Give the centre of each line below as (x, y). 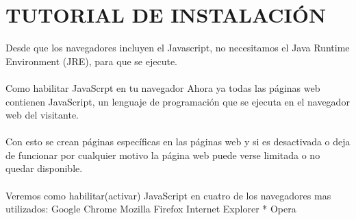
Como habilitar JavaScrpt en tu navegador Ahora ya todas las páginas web (163, 87)
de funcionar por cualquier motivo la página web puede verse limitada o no (163, 155)
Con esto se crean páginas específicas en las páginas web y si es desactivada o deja (178, 142)
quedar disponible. (44, 168)
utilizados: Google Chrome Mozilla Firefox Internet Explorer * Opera (151, 209)
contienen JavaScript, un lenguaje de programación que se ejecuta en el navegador (178, 101)
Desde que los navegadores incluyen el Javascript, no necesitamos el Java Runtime (178, 48)
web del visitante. (42, 115)
